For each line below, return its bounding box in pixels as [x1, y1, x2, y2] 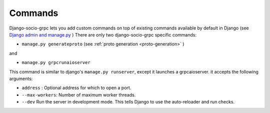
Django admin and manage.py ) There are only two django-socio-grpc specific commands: [9, 31, 197, 37]
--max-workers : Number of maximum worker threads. [21, 91, 136, 97]
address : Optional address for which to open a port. [21, 85, 131, 91]
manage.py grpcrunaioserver [21, 60, 91, 65]
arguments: [9, 75, 33, 81]
